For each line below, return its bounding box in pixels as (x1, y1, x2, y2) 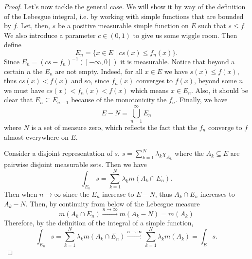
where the (175, 148, 204, 158)
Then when (4, 188, 37, 199)
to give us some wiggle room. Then (133, 30, 237, 40)
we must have (4, 85, 44, 95)
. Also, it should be (191, 85, 248, 95)
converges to (136, 75, 173, 86)
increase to (102, 188, 134, 199)
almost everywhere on (4, 131, 69, 142)
